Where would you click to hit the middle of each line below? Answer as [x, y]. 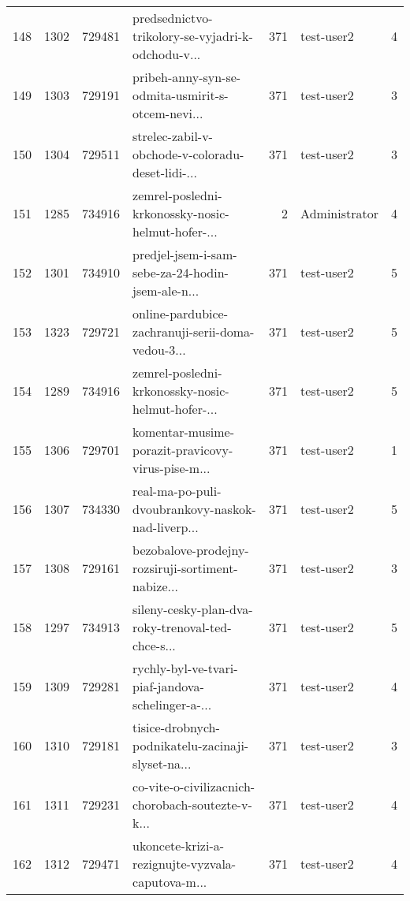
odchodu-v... [167, 54]
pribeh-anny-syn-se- [187, 77]
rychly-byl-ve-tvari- [185, 668]
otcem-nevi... [168, 113]
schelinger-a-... [172, 704]
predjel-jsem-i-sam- [185, 254]
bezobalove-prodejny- [191, 550]
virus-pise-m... [171, 468]
